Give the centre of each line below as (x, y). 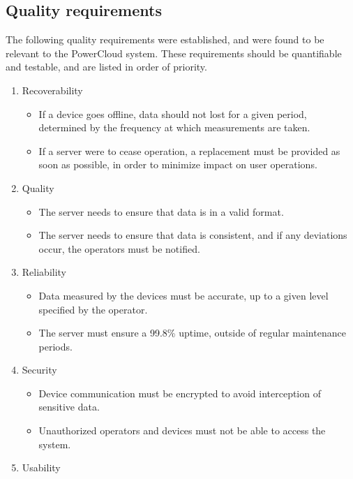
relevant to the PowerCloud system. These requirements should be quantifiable (174, 53)
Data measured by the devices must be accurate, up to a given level (183, 295)
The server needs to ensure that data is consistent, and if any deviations (193, 235)
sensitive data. (69, 407)
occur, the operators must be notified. (119, 248)
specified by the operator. (93, 309)
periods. (55, 346)
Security (39, 370)
